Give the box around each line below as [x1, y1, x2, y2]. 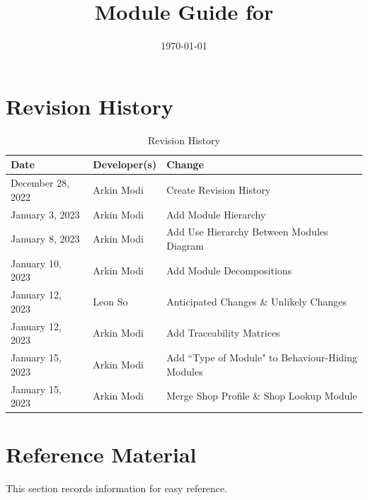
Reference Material [6, 440, 197, 469]
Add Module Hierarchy [166, 207, 266, 221]
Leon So [93, 294, 128, 309]
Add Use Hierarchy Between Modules [166, 224, 328, 239]
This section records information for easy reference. [6, 481, 228, 496]
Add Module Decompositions [166, 262, 292, 277]
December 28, [11, 175, 70, 190]
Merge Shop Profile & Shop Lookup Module [166, 388, 357, 403]
